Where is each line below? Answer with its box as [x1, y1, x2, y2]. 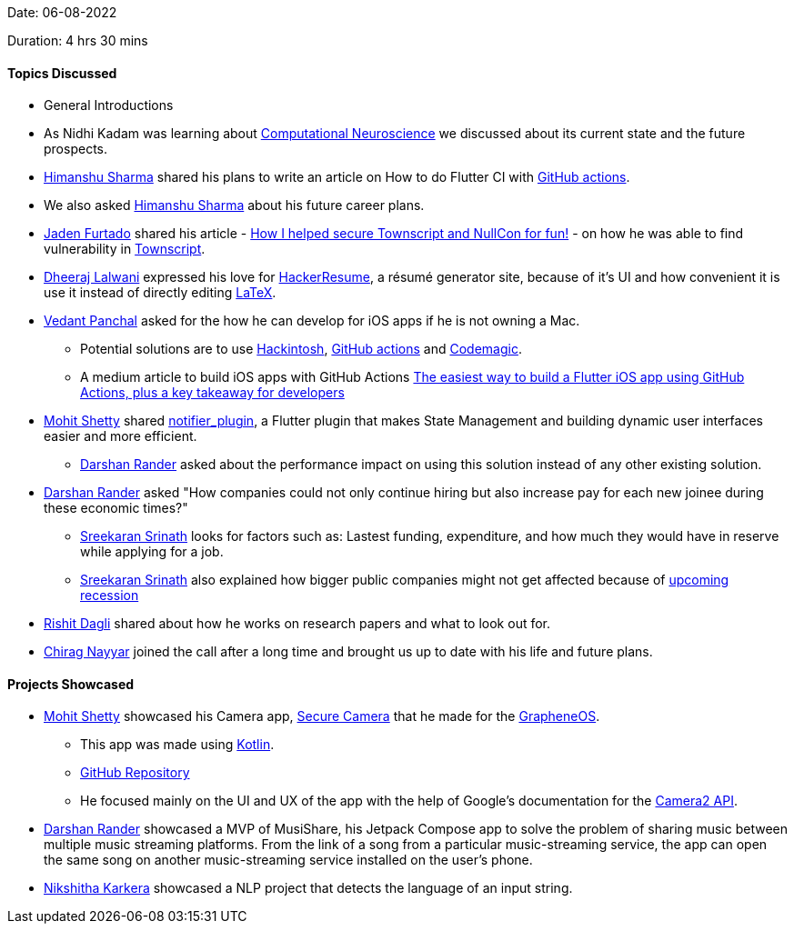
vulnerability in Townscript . [44, 241, 206, 257]
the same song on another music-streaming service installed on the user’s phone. [44, 852, 533, 868]
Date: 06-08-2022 [7, 5, 117, 20]
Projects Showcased [7, 676, 135, 692]
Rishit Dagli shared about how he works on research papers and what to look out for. [44, 616, 551, 632]
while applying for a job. [80, 544, 224, 560]
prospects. [44, 141, 107, 157]
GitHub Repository [80, 765, 190, 781]
